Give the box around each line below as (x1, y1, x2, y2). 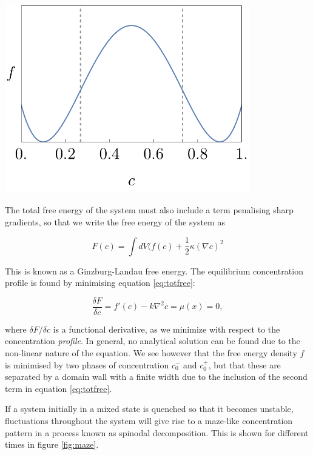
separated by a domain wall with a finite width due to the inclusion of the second (5, 370, 308, 383)
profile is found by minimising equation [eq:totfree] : (5, 276, 195, 289)
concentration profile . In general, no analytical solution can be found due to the (5, 334, 300, 347)
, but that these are (208, 358, 281, 371)
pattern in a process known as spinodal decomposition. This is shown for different (5, 426, 309, 439)
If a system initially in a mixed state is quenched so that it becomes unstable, (5, 402, 294, 415)
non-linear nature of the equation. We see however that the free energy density (5, 346, 297, 359)
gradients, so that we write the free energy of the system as (5, 215, 225, 228)
